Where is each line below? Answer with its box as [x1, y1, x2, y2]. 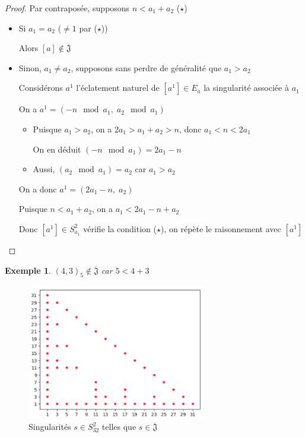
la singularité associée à [204, 81, 289, 94]
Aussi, [33, 163, 55, 175]
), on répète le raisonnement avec [161, 222, 281, 235]
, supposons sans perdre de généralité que [71, 61, 222, 74]
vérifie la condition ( [83, 222, 157, 235]
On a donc [18, 182, 57, 195]
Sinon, [18, 61, 42, 74]
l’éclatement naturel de [76, 81, 160, 94]
